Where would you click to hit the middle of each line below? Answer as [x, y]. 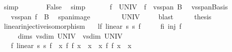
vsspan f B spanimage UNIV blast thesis [111, 16]
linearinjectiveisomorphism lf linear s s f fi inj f [93, 26]
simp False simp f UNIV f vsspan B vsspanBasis [116, 6]
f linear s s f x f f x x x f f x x [71, 45]
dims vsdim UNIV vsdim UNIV [70, 35]
